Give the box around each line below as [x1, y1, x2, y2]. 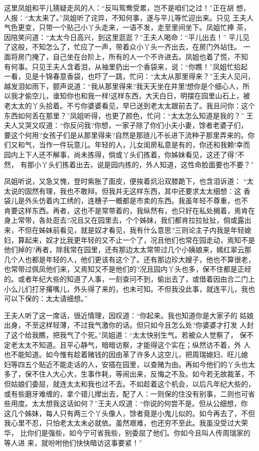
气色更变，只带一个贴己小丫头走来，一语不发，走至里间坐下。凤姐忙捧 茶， [4, 22, 251, 32]
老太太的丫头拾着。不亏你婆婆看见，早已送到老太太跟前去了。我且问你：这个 [4, 100, 255, 110]
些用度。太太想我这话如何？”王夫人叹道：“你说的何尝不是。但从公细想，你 [4, 398, 248, 409]
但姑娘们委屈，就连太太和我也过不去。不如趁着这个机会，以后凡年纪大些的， [4, 378, 255, 389]
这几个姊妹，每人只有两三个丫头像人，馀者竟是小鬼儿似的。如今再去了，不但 [4, 408, 255, 418]
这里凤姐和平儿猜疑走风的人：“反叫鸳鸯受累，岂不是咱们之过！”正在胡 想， [4, 2, 250, 12]
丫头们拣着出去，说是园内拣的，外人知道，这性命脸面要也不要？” [41, 159, 254, 169]
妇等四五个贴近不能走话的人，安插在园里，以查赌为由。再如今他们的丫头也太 [4, 359, 255, 369]
